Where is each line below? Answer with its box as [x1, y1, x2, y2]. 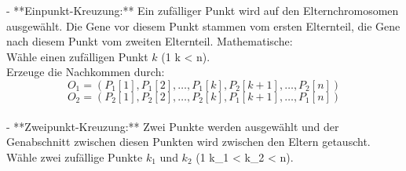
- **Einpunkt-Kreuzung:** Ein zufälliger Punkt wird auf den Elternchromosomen [6, 2, 399, 18]
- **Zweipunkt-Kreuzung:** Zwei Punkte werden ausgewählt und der [6, 118, 339, 134]
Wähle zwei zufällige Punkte [6, 148, 143, 165]
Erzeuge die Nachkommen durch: [6, 64, 165, 80]
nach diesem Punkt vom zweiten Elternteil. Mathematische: [6, 33, 293, 49]
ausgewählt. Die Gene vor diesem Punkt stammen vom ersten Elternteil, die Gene [6, 17, 401, 34]
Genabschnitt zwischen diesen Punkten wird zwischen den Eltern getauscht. [6, 133, 371, 150]
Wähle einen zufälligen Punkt [6, 48, 148, 64]
